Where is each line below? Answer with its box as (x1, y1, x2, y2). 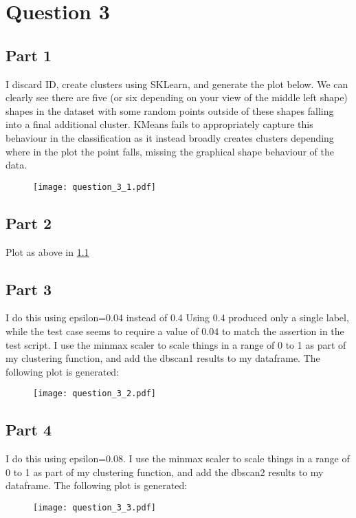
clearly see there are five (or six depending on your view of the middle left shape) (5, 90, 348, 105)
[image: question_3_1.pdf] (33, 182, 156, 192)
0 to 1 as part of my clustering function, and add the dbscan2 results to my (5, 464, 324, 479)
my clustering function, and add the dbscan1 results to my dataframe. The (5, 351, 320, 365)
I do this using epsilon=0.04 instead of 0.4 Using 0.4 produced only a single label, (5, 310, 349, 325)
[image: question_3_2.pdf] (33, 389, 156, 399)
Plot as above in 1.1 (5, 244, 89, 259)
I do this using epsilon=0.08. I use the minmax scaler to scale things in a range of (5, 451, 350, 466)
